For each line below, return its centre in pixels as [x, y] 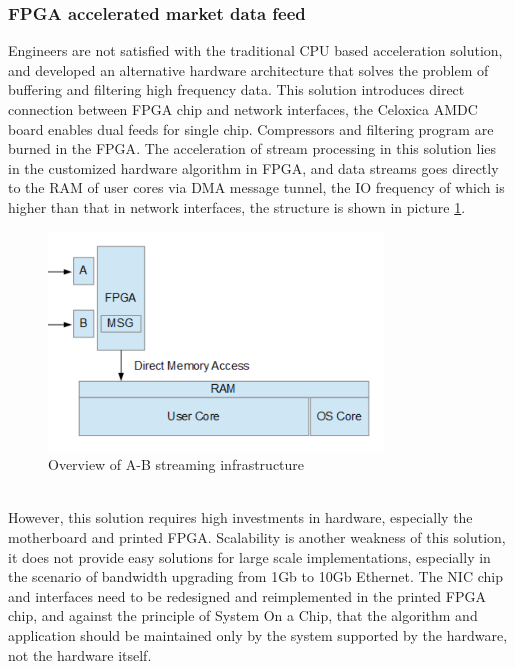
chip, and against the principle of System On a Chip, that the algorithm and [243, 615]
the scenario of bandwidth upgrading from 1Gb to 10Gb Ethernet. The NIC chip [255, 576]
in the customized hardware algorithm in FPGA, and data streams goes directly [253, 167]
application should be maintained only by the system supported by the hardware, [258, 634]
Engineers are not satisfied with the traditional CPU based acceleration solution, [255, 50]
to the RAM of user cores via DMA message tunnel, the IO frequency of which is [256, 187]
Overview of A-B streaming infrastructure [176, 464]
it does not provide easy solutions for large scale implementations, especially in [249, 556]
